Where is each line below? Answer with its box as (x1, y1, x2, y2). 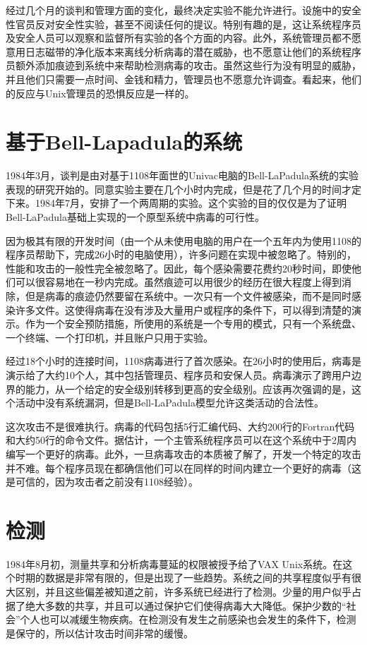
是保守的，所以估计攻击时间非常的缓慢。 (6, 625, 193, 640)
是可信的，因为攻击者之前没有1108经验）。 (6, 474, 198, 489)
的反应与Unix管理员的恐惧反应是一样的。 (6, 85, 195, 100)
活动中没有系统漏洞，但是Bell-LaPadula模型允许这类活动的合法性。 (15, 395, 324, 410)
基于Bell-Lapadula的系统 (6, 127, 243, 156)
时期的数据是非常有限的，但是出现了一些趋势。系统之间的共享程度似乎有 (15, 570, 351, 585)
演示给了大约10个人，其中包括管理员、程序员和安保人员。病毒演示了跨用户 (6, 368, 351, 382)
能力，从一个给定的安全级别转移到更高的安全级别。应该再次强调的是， (25, 381, 351, 396)
